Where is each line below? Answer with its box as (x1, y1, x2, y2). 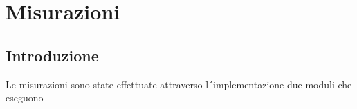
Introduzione (6, 44, 99, 66)
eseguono (6, 90, 44, 105)
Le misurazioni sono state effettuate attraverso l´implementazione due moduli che (6, 77, 352, 91)
